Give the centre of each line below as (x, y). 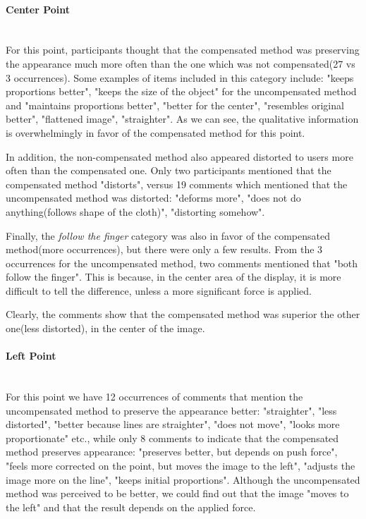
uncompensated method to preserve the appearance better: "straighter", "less (171, 410)
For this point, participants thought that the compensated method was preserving (183, 50)
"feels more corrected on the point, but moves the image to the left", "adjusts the (181, 466)
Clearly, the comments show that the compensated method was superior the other (183, 314)
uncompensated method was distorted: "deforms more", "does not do (153, 198)
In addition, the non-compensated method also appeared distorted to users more (179, 156)
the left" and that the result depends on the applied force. (131, 507)
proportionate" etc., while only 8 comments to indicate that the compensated (172, 438)
